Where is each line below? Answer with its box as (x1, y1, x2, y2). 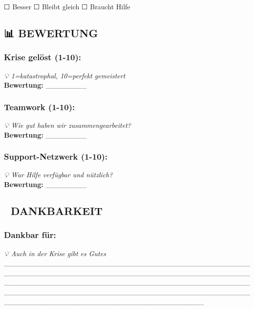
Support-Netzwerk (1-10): (4, 150, 108, 163)
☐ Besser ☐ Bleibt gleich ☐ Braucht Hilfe (4, 1, 130, 11)
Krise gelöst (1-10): (4, 51, 82, 63)
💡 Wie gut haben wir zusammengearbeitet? (4, 120, 131, 130)
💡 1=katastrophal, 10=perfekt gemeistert (4, 70, 126, 80)
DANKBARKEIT (10, 203, 103, 218)
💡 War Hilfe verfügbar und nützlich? (4, 169, 113, 180)
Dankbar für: (4, 229, 56, 241)
